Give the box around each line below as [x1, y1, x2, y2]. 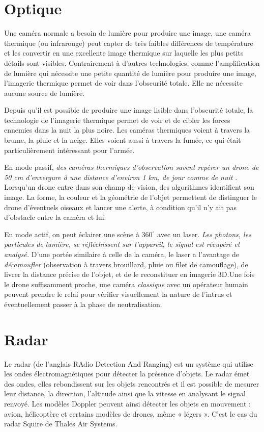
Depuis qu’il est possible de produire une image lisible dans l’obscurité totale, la [4, 105, 253, 115]
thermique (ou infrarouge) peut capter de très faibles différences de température [4, 37, 253, 48]
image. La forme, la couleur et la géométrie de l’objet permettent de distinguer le [4, 192, 257, 202]
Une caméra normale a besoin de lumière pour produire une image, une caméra [4, 28, 251, 38]
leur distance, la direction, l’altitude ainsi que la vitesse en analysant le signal [4, 388, 246, 399]
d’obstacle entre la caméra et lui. [4, 212, 106, 222]
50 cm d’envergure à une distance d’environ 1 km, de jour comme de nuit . [4, 171, 238, 182]
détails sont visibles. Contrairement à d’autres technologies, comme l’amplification [4, 57, 260, 68]
